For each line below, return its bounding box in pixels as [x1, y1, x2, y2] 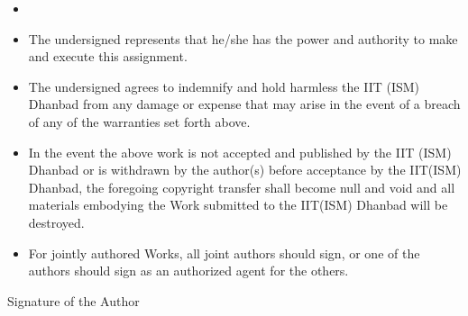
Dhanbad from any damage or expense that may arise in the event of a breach [28, 95, 461, 113]
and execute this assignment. [28, 47, 188, 66]
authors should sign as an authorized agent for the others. [28, 261, 349, 280]
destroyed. [28, 212, 85, 231]
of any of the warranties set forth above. [28, 112, 251, 131]
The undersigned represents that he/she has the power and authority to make [28, 29, 458, 48]
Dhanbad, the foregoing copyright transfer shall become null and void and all [28, 177, 455, 196]
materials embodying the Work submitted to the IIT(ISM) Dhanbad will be [28, 195, 448, 214]
